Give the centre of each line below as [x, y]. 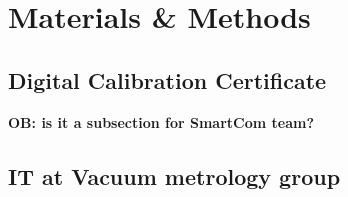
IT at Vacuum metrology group [174, 175]
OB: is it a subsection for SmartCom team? [161, 121]
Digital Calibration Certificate [167, 79]
